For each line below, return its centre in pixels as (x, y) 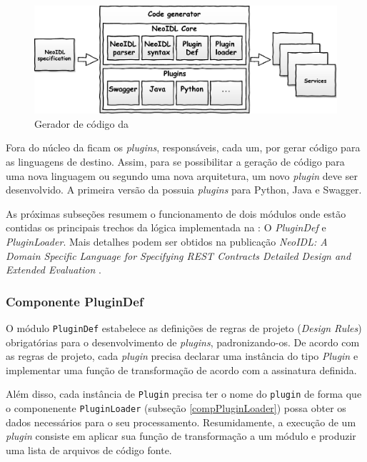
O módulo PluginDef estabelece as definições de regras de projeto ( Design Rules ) (184, 328)
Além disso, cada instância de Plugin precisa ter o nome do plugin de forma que (184, 394)
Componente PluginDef (75, 301)
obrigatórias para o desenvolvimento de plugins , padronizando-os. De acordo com (183, 342)
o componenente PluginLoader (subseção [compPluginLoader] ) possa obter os (176, 408)
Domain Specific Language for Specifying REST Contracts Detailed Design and (179, 255)
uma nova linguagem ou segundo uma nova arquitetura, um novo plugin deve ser (182, 175)
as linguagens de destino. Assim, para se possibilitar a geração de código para (175, 162)
